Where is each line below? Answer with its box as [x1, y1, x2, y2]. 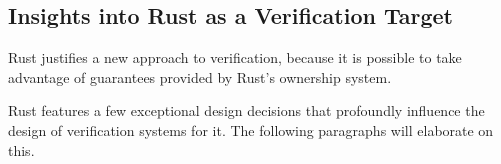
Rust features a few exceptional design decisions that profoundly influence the [8, 100, 485, 121]
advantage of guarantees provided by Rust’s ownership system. [8, 66, 392, 87]
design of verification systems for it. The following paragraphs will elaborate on [8, 119, 494, 140]
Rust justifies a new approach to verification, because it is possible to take [8, 47, 462, 68]
